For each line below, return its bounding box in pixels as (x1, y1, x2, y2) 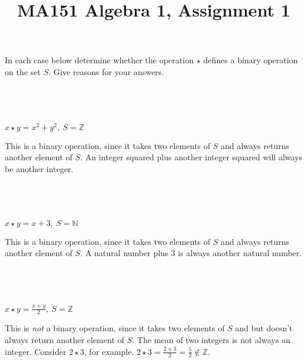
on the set (5, 65, 41, 77)
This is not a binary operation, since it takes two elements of (5, 322, 225, 334)
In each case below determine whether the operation (5, 54, 194, 66)
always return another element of (5, 333, 125, 345)
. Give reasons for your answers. (49, 65, 164, 77)
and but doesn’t (235, 322, 293, 334)
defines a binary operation (203, 54, 298, 66)
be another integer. (5, 163, 73, 175)
